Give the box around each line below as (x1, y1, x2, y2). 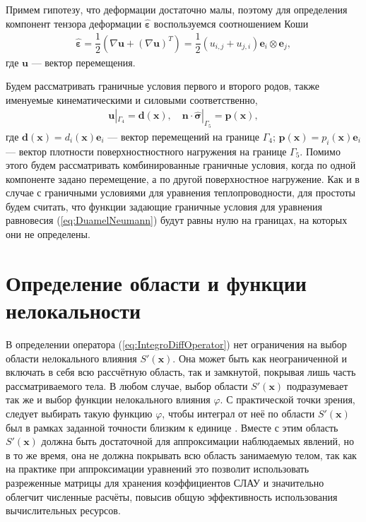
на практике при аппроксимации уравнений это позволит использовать (6, 461, 309, 476)
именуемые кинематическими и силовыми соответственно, (6, 92, 258, 107)
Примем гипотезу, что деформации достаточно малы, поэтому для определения (6, 2, 348, 16)
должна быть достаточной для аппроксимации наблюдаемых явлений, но (41, 434, 355, 449)
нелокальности (6, 296, 141, 325)
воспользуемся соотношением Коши (153, 16, 309, 30)
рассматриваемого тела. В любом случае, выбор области (6, 378, 248, 393)
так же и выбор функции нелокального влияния (6, 392, 211, 407)
